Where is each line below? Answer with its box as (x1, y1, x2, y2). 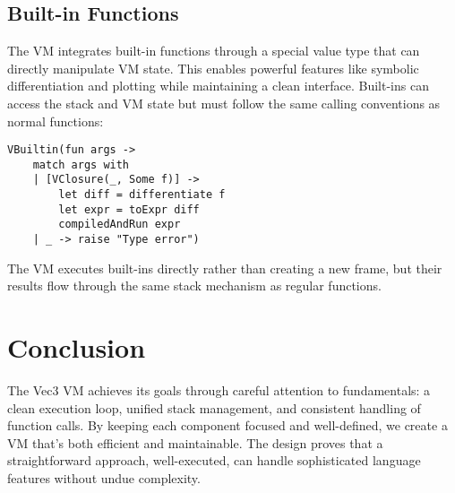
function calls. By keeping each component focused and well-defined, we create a (7, 416, 448, 435)
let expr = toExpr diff (58, 203, 200, 216)
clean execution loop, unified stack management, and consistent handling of (7, 398, 421, 417)
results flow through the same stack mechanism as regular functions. (7, 276, 382, 295)
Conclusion (7, 329, 146, 366)
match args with (32, 158, 130, 171)
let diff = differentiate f (58, 188, 226, 202)
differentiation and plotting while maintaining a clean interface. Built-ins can (7, 76, 429, 95)
